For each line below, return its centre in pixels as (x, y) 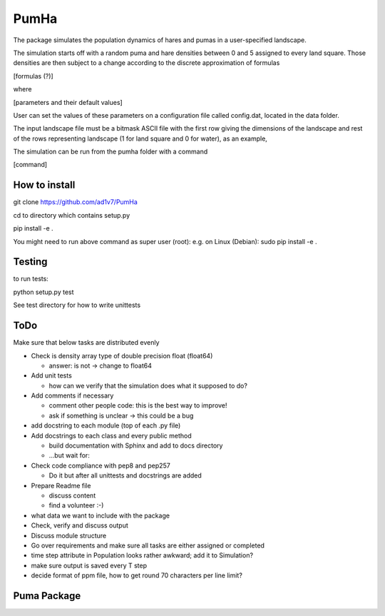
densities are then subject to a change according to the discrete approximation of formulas (147, 63)
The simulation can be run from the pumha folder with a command (111, 152)
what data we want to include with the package (101, 515)
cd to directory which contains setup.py (72, 215)
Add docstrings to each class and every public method (111, 435)
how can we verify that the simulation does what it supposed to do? (148, 385)
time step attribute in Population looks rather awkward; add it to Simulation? (142, 555)
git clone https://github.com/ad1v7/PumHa (76, 202)
